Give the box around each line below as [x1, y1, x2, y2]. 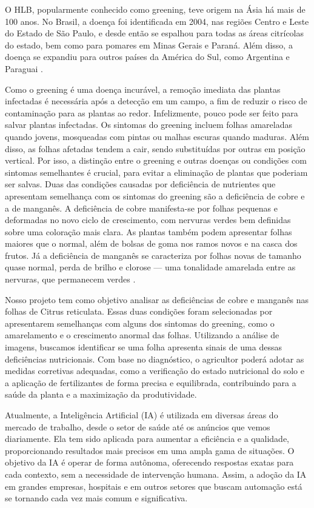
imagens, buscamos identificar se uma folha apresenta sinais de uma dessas [5, 341, 282, 353]
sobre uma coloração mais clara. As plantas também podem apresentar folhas [5, 225, 292, 238]
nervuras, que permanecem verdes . [5, 273, 136, 286]
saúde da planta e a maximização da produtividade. [5, 388, 197, 401]
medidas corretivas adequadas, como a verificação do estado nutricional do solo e [5, 364, 305, 377]
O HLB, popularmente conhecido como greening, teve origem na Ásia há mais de [5, 3, 306, 15]
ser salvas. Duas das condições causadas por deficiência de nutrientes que [5, 178, 276, 190]
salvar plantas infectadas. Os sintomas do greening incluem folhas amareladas [5, 118, 292, 131]
